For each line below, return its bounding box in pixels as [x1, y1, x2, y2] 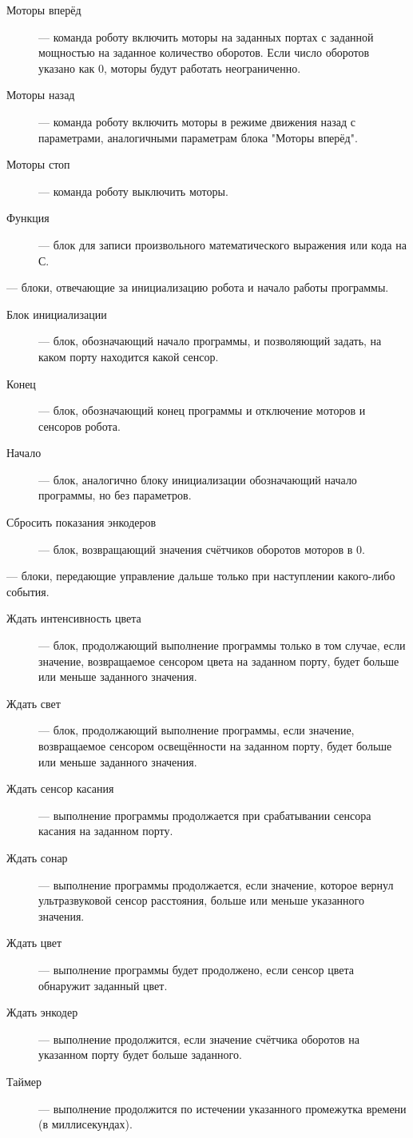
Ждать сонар [6, 849, 68, 865]
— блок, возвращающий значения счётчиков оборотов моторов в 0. [38, 540, 365, 557]
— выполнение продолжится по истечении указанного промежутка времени [38, 1100, 407, 1116]
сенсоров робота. [38, 417, 121, 434]
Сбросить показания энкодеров [6, 514, 157, 531]
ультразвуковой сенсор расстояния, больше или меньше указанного [38, 892, 364, 909]
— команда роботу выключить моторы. [38, 182, 228, 199]
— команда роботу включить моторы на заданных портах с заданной [38, 28, 374, 45]
